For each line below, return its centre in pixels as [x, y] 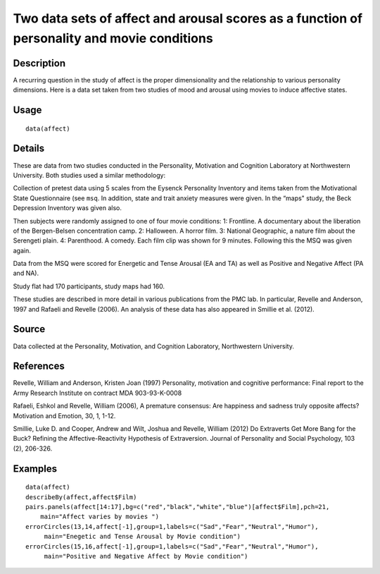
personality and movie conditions [113, 38]
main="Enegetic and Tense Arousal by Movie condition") [142, 537]
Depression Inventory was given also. [68, 208]
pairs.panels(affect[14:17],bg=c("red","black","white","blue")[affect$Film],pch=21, [178, 507]
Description [39, 63]
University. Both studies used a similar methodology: [89, 175]
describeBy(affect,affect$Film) [81, 497]
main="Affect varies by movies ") [100, 517]
